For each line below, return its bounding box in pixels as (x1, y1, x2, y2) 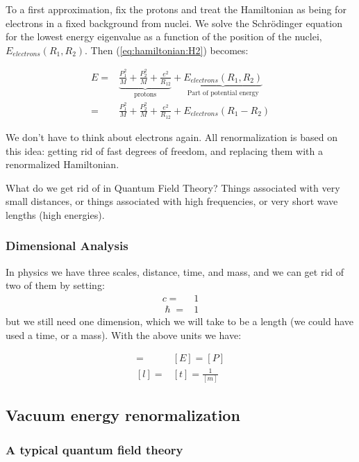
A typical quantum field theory (6, 440, 183, 458)
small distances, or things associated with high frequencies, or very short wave (6, 194, 338, 208)
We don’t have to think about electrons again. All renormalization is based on (6, 129, 337, 144)
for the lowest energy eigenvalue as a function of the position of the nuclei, (6, 29, 322, 44)
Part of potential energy (187, 89, 259, 97)
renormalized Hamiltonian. (6, 157, 119, 172)
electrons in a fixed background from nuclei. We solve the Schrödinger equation (6, 15, 342, 30)
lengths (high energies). (6, 207, 105, 222)
